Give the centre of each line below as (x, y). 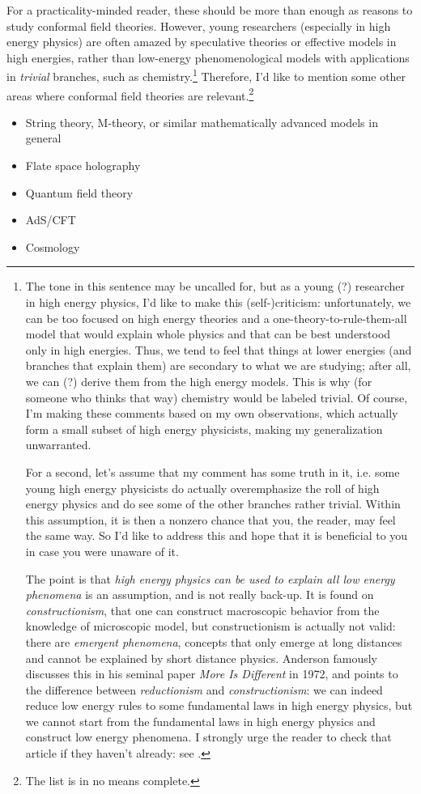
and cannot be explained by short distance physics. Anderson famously (201, 658)
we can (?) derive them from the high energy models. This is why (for (199, 381)
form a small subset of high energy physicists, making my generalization (204, 429)
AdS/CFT (51, 220)
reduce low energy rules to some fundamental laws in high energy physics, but (219, 705)
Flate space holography (83, 166)
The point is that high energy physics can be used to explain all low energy (210, 578)
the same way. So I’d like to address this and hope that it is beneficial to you (217, 535)
